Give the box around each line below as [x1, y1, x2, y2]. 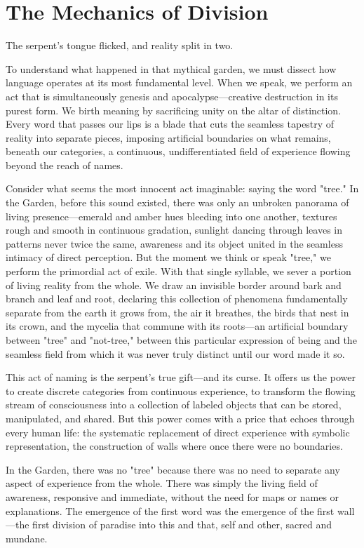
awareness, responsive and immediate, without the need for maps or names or [6, 489, 339, 504]
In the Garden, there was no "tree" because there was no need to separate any [6, 462, 340, 476]
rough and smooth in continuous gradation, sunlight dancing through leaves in [6, 222, 343, 237]
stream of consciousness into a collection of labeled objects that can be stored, [6, 397, 342, 412]
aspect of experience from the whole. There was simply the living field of [6, 476, 318, 490]
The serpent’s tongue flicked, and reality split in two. [6, 38, 234, 53]
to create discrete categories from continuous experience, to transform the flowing [6, 383, 356, 398]
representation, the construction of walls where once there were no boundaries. [6, 439, 343, 453]
